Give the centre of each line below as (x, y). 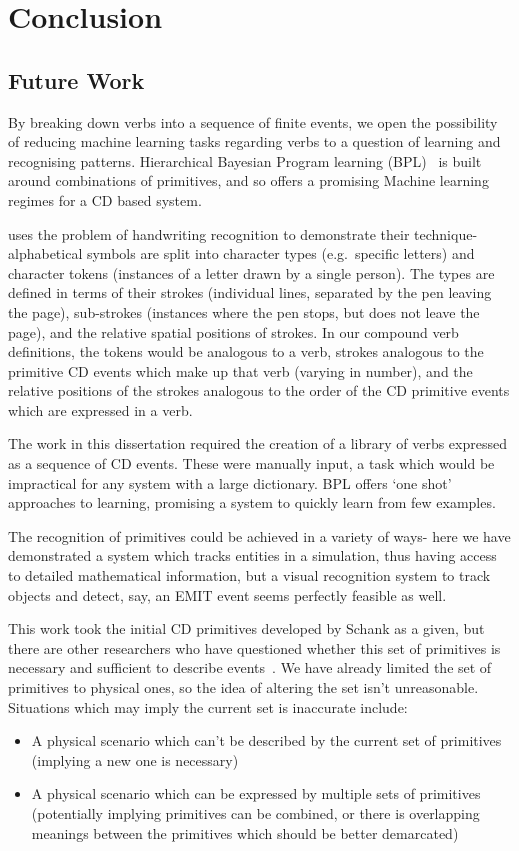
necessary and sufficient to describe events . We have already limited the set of (250, 667)
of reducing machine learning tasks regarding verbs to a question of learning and (254, 141)
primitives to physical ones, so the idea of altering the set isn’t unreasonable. (243, 687)
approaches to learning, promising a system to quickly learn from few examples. (252, 502)
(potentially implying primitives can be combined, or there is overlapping (255, 812)
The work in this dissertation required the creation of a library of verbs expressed (257, 443)
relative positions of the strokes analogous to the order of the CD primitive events (259, 390)
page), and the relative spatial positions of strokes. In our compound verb (233, 331)
